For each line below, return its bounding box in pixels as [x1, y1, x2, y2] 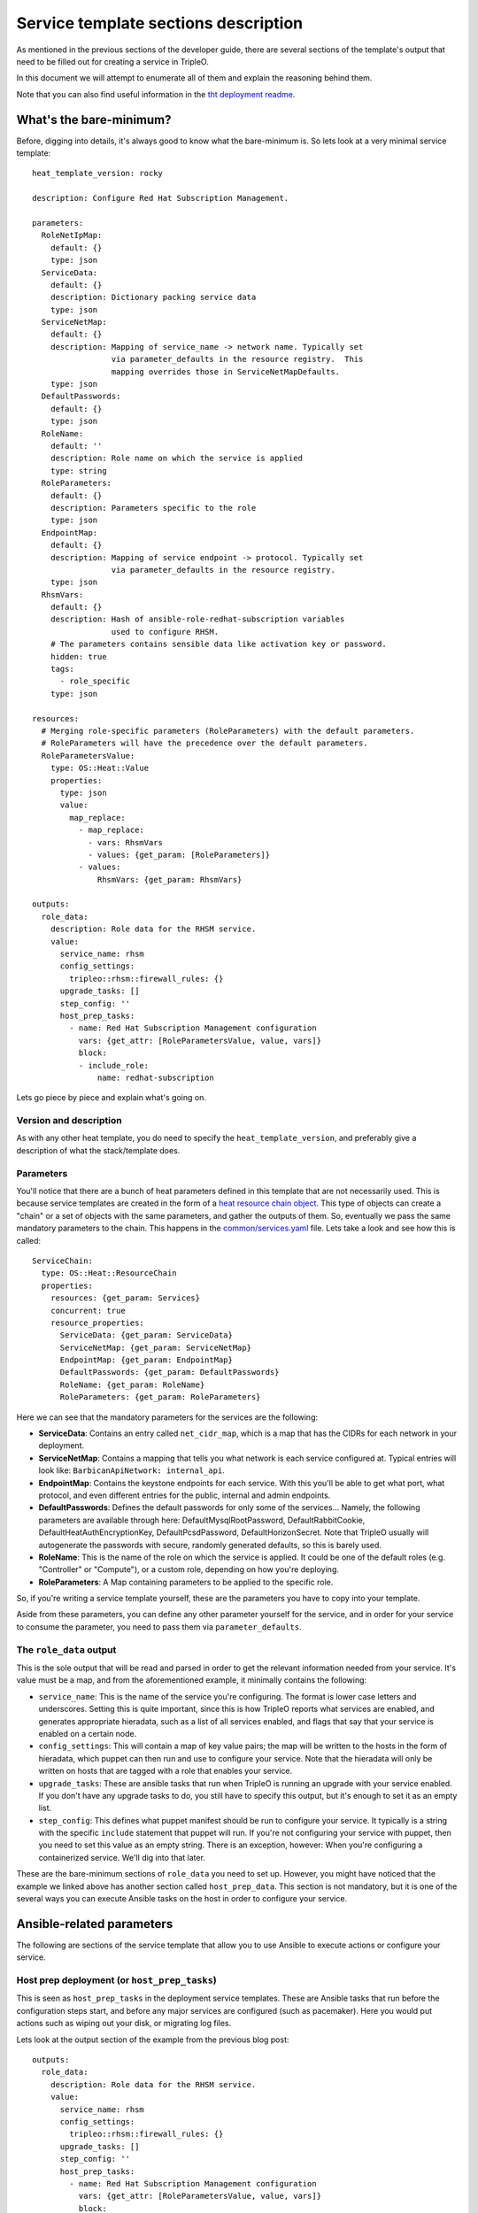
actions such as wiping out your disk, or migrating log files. [16, 2018, 232, 2029]
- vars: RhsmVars [88, 837, 164, 847]
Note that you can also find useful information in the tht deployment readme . [16, 89, 296, 99]
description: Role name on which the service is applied [50, 453, 303, 464]
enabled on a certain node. [38, 1728, 137, 1739]
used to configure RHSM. [111, 627, 220, 636]
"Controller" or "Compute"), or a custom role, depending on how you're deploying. [38, 1564, 340, 1575]
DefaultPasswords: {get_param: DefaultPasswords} [59, 1368, 280, 1377]
